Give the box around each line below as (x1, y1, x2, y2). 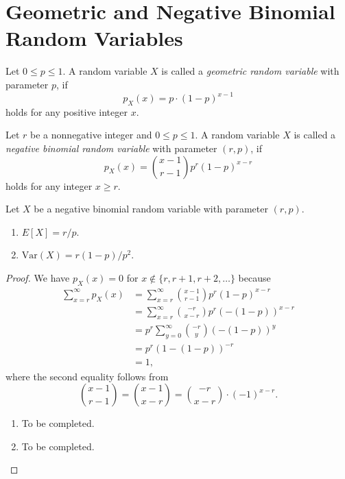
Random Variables (5, 24, 183, 52)
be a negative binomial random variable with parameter (34, 201, 268, 216)
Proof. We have (5, 270, 70, 284)
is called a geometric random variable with (161, 64, 340, 78)
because (238, 270, 271, 284)
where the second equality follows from (5, 369, 169, 383)
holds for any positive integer (5, 104, 128, 119)
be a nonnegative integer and (30, 127, 152, 142)
